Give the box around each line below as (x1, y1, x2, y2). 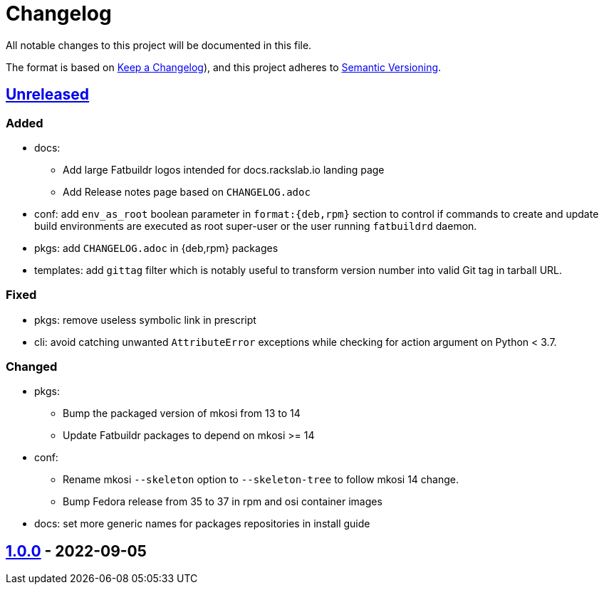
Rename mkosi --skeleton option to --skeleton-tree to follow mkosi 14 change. (63, 473, 459, 486)
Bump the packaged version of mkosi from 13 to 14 (63, 407, 301, 420)
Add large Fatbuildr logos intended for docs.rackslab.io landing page (63, 163, 385, 176)
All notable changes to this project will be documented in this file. (6, 38, 312, 51)
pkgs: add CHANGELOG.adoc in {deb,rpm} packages (34, 241, 278, 254)
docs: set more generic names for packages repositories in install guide (34, 517, 370, 530)
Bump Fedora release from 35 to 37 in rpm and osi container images (63, 495, 382, 508)
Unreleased (6, 85, 90, 104)
